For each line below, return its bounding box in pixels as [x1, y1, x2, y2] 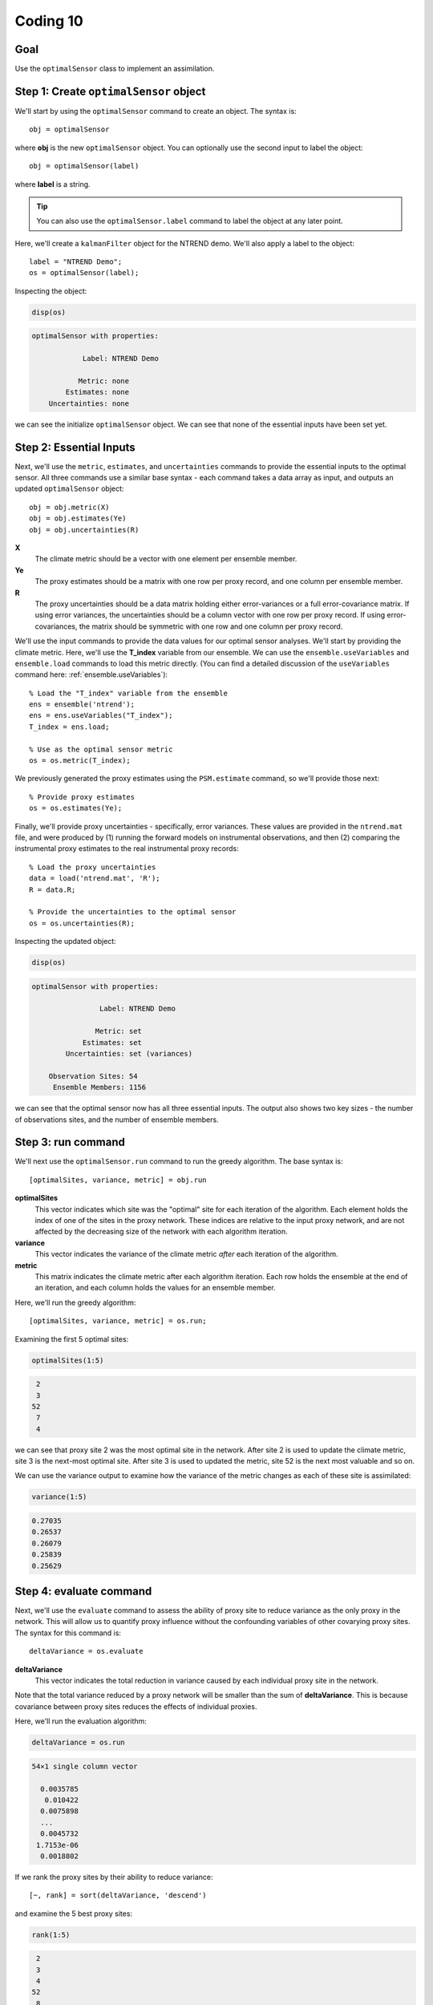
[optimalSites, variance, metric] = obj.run [29, 1175, 208, 1185]
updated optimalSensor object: [14, 484, 124, 493]
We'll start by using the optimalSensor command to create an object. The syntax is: [14, 106, 297, 115]
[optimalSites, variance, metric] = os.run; [29, 1316, 208, 1326]
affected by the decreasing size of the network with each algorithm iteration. [34, 1227, 288, 1237]
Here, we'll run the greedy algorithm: [14, 1298, 136, 1307]
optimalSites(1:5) [31, 1355, 104, 1365]
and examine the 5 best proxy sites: [14, 1909, 132, 1918]
